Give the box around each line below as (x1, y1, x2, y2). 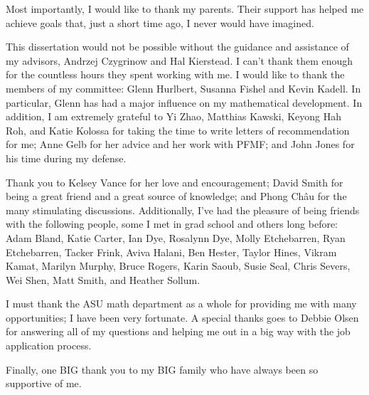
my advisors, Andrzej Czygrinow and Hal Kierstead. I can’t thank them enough (6, 53, 353, 68)
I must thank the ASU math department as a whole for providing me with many (6, 296, 357, 311)
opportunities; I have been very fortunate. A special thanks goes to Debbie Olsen (6, 310, 359, 325)
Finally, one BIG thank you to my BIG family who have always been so (6, 362, 319, 376)
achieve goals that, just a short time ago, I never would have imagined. (6, 15, 314, 30)
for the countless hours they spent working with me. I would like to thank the (6, 67, 345, 82)
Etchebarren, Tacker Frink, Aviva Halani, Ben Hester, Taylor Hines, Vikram (6, 244, 337, 259)
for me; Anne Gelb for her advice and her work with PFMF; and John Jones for (6, 137, 355, 152)
